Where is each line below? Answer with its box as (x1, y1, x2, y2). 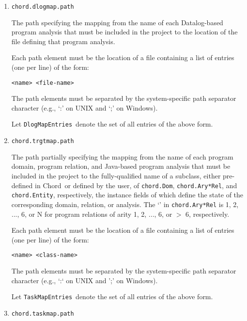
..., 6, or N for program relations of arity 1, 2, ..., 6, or (11, 209, 172, 219)
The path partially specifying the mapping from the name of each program (11, 151, 233, 161)
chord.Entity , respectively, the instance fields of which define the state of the (11, 190, 244, 200)
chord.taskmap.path (11, 310, 74, 317)
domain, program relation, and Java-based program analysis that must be (11, 161, 231, 171)
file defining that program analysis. (11, 36, 115, 46)
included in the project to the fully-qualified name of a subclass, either (11, 170, 221, 180)
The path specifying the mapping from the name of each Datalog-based (11, 17, 223, 27)
